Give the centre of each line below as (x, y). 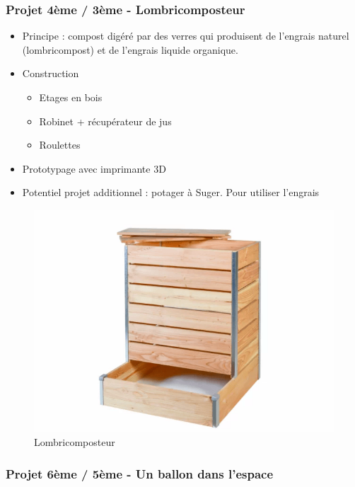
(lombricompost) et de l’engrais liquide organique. (130, 49)
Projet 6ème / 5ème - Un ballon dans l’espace (140, 473)
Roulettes (60, 145)
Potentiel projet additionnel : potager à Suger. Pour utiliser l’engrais (171, 192)
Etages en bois (71, 97)
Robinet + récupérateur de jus (105, 121)
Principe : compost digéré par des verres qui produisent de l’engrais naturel (186, 36)
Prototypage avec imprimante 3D (94, 168)
